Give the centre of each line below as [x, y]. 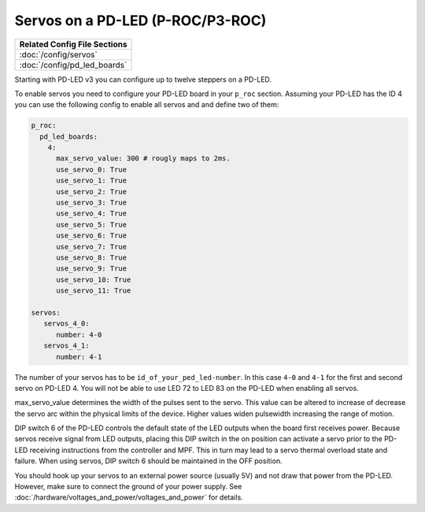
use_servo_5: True [92, 225]
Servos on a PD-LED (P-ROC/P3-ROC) [140, 20]
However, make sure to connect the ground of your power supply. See [128, 487]
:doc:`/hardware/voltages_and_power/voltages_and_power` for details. [129, 497]
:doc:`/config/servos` [58, 54]
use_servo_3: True [92, 203]
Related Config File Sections [73, 44]
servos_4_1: [67, 346]
